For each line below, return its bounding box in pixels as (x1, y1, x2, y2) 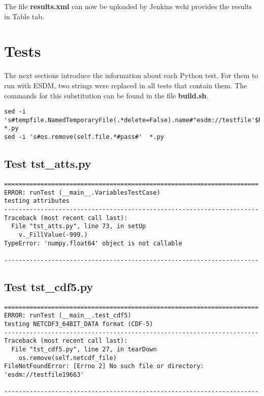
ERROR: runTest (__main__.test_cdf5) (4, 312, 131, 319)
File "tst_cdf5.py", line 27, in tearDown (11, 345, 157, 353)
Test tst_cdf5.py (4, 278, 93, 294)
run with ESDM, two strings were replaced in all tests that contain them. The (4, 80, 247, 90)
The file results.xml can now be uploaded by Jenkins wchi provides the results (4, 1, 252, 11)
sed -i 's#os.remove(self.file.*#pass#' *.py (4, 133, 164, 141)
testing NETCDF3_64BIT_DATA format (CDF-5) (4, 320, 153, 328)
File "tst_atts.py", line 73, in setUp (11, 223, 146, 230)
